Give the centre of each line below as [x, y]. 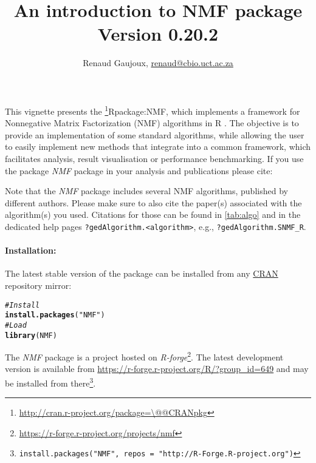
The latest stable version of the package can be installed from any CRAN [142, 273]
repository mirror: [38, 285]
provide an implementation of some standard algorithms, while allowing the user [155, 134]
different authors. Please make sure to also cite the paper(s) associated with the [153, 202]
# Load [16, 325]
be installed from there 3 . [50, 382]
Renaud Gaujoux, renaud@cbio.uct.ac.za [158, 63]
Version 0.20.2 [158, 34]
